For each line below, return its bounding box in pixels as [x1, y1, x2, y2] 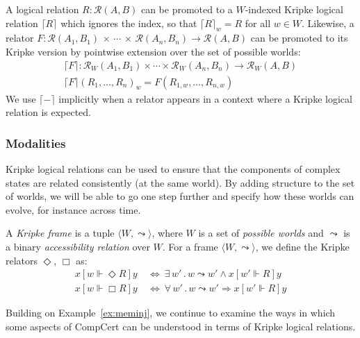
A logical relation [6, 2, 79, 16]
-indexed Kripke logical [245, 2, 343, 16]
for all [245, 15, 271, 30]
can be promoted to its [250, 31, 348, 45]
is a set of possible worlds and [198, 226, 324, 240]
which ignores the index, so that [60, 15, 197, 30]
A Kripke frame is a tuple [6, 226, 115, 240]
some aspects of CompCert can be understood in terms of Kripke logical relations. [6, 319, 356, 333]
